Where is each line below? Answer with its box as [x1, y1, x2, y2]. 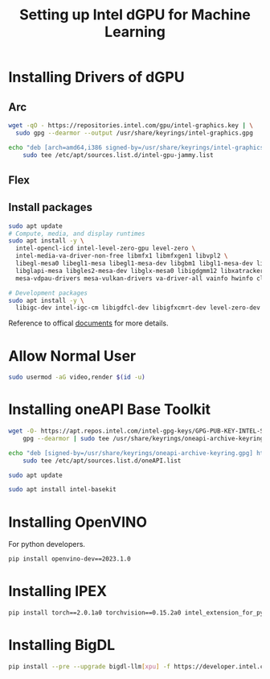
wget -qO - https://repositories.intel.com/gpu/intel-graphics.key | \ [8, 122, 253, 130]
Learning [104, 23, 166, 41]
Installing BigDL [8, 636, 115, 654]
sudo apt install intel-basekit [8, 486, 117, 494]
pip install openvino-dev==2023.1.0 [8, 555, 131, 563]
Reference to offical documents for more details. [8, 318, 169, 328]
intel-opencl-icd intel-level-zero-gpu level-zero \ [15, 244, 196, 253]
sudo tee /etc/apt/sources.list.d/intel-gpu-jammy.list [22, 151, 215, 159]
